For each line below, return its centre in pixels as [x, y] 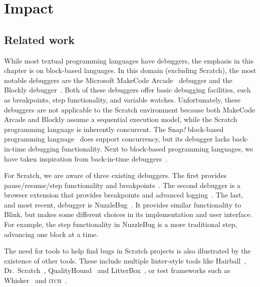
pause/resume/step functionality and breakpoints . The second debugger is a [122, 185]
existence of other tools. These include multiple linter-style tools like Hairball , [125, 260]
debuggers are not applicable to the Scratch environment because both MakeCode [130, 109]
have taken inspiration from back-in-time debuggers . [86, 158]
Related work [40, 39]
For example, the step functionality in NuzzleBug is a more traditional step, [121, 224]
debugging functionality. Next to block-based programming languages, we [141, 148]
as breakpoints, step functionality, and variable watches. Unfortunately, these [122, 99]
